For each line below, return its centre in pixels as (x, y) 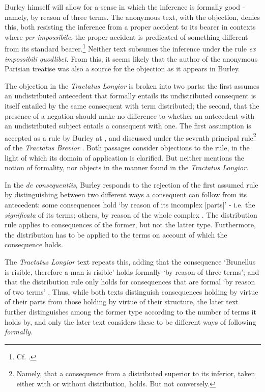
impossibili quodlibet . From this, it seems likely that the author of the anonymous (131, 58)
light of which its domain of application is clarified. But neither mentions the (125, 157)
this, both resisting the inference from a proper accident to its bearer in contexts (130, 27)
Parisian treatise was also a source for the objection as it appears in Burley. (122, 69)
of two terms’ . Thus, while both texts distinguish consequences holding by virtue (131, 291)
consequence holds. (34, 244)
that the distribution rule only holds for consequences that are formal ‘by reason (130, 282)
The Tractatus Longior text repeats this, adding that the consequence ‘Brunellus (130, 261)
